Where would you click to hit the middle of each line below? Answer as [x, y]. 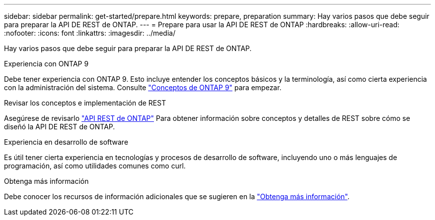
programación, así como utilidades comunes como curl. [95, 166]
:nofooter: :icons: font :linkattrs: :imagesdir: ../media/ [90, 33]
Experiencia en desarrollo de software [66, 142]
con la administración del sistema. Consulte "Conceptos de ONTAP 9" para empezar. [143, 87]
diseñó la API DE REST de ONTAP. [60, 127]
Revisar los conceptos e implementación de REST [85, 103]
